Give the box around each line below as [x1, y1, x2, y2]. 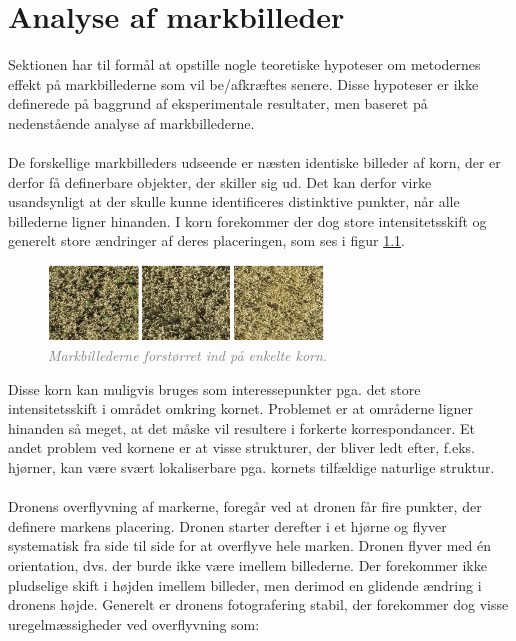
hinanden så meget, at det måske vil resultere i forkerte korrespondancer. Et [8, 417, 476, 438]
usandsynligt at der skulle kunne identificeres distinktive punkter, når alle [8, 191, 460, 212]
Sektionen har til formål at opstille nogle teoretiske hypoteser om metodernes [8, 54, 481, 75]
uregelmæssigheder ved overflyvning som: [8, 613, 260, 634]
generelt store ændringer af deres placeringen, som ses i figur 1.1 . [8, 230, 405, 251]
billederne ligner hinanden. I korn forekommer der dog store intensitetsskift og [8, 210, 487, 231]
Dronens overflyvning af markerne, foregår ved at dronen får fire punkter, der [8, 496, 482, 517]
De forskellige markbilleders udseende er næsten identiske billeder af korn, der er [8, 152, 501, 173]
